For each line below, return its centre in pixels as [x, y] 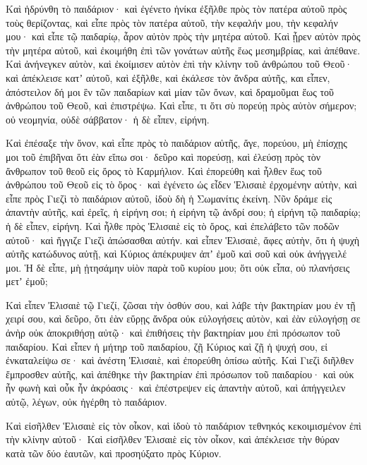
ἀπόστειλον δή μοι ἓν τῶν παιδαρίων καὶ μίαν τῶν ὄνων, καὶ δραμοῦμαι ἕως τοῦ [170, 91]
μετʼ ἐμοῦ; [27, 281]
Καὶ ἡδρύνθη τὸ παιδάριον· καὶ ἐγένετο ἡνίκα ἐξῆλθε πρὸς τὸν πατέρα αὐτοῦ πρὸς [176, 8]
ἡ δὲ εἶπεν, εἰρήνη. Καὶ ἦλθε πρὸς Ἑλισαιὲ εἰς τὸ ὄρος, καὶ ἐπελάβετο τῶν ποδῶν [173, 225]
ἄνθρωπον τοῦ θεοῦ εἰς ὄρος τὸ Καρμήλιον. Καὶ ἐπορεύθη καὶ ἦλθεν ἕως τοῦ [164, 170]
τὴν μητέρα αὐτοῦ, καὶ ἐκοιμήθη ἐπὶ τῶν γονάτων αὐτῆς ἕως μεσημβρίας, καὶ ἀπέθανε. [183, 50]
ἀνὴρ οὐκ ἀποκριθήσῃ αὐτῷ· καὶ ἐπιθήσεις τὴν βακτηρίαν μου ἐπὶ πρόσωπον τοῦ [173, 333]
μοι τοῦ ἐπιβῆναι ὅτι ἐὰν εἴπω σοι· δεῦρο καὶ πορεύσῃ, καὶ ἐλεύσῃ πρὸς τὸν [163, 156]
